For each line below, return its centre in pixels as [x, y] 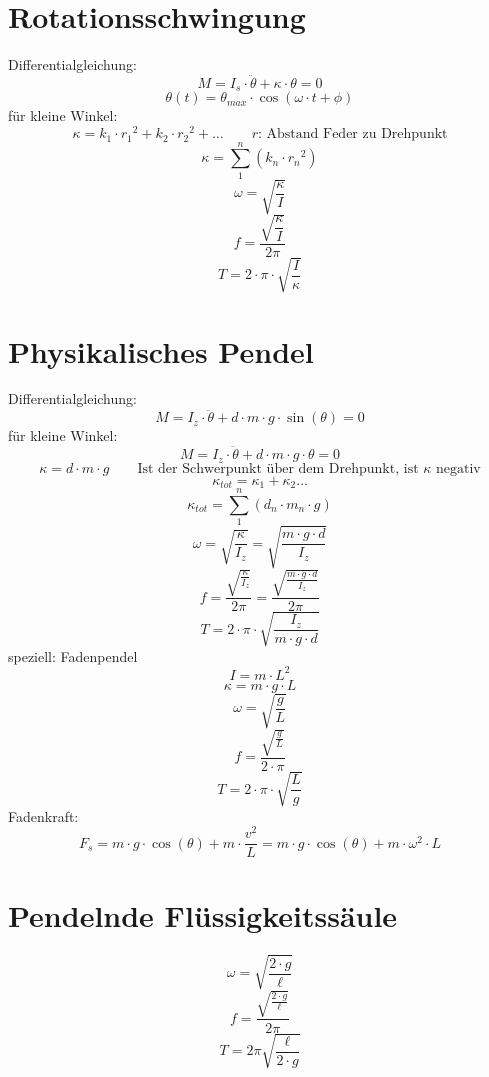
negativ [458, 468]
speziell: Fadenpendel [73, 655]
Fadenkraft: [43, 815]
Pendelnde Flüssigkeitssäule [203, 915]
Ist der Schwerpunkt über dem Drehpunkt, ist [278, 468]
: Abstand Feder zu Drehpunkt [353, 134]
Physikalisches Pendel [161, 350]
